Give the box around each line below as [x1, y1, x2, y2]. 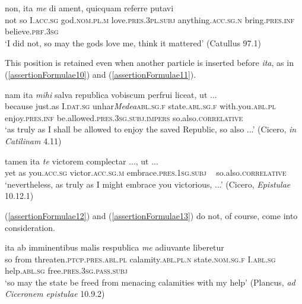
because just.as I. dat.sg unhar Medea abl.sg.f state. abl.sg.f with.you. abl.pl [5, 100, 276, 112]
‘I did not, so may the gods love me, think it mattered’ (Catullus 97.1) [5, 36, 261, 49]
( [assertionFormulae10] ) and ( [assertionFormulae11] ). [5, 68, 196, 80]
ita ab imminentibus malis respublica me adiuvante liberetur [5, 241, 224, 254]
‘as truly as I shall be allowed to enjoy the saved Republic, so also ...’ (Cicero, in [5, 123, 297, 135]
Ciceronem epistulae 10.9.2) [5, 287, 105, 300]
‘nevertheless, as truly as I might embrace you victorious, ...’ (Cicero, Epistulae [5, 178, 291, 190]
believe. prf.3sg [5, 25, 59, 37]
